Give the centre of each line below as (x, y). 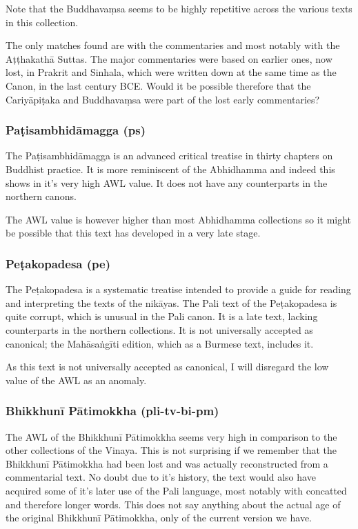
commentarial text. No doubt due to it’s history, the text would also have (161, 477)
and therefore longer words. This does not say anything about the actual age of (173, 504)
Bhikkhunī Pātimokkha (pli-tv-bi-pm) (112, 411)
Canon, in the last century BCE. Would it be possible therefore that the (158, 85)
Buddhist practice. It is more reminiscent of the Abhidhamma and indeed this (170, 169)
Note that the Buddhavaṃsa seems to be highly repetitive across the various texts (179, 8)
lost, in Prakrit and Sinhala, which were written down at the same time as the (171, 72)
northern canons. (41, 196)
